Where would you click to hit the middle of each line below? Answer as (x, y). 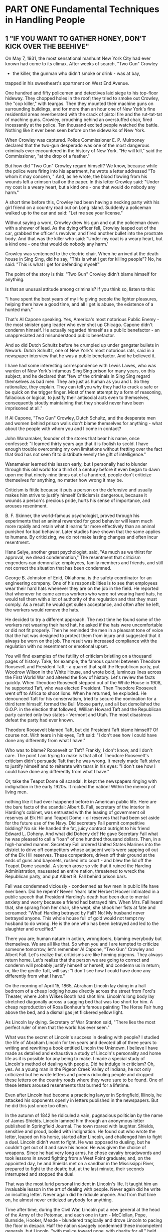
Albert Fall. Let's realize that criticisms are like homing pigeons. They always (84, 955)
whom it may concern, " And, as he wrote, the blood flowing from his (76, 176)
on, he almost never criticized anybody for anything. (59, 1200)
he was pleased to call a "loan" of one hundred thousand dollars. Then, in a (83, 839)
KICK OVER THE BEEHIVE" (47, 46)
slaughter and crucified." (31, 929)
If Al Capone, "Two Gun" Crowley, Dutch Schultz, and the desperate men (80, 418)
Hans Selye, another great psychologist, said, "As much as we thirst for (78, 552)
